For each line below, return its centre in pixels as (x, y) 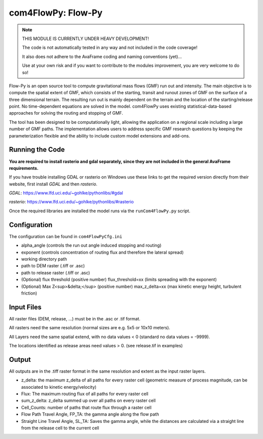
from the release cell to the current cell (60, 428)
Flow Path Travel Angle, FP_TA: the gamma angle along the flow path (90, 414)
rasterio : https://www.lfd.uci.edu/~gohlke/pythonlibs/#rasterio (71, 202)
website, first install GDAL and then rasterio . (53, 184)
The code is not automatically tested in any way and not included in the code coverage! (110, 48)
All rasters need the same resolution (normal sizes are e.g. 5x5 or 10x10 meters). (90, 328)
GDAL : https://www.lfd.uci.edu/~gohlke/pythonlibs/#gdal (66, 193)
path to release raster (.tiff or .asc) (56, 273)
